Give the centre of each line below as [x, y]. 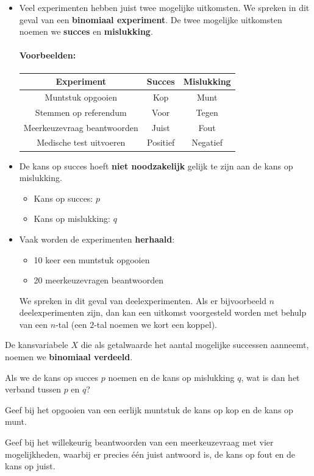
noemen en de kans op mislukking [171, 377]
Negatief [207, 142]
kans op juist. [30, 466]
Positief [161, 142]
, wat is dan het [270, 377]
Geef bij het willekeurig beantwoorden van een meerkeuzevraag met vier [139, 442]
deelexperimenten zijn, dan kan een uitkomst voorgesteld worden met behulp [163, 312]
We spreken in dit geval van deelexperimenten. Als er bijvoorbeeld [143, 300]
